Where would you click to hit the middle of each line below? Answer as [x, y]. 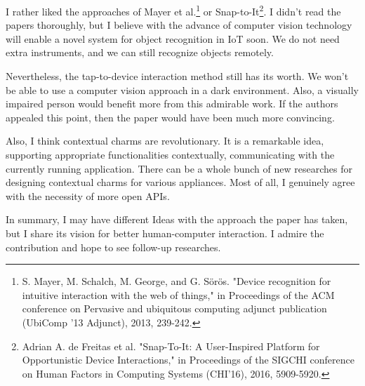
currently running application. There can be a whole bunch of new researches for [179, 168]
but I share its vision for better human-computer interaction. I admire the [165, 233]
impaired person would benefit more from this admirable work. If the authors [172, 104]
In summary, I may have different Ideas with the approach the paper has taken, [177, 219]
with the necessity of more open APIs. [88, 195]
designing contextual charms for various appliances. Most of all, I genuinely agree [180, 182]
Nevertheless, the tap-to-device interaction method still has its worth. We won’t [177, 76]
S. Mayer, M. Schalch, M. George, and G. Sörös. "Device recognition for [177, 281]
